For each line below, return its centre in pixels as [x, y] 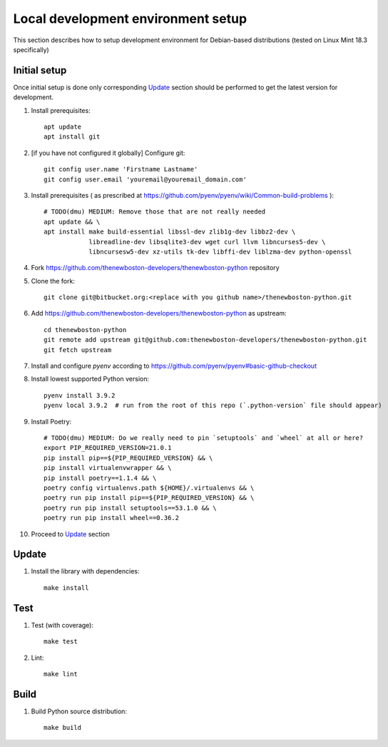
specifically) [31, 49]
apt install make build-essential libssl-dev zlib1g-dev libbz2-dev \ [170, 232]
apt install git [72, 137]
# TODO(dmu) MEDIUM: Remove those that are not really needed [155, 212]
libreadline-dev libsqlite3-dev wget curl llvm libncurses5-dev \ [207, 242]
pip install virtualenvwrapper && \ [108, 468]
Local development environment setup [130, 19]
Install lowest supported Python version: [90, 379]
